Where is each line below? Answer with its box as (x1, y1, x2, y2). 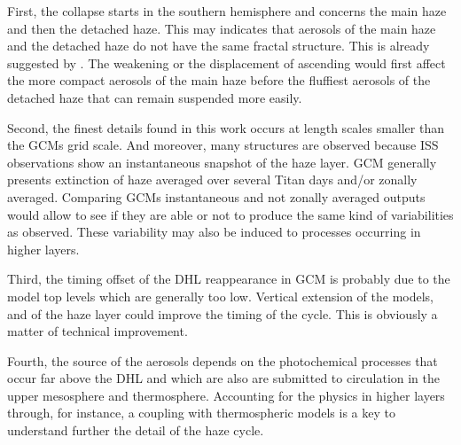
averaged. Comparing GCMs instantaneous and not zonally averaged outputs (7, 187, 426, 206)
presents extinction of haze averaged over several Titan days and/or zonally (7, 170, 418, 189)
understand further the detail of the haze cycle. (7, 421, 264, 440)
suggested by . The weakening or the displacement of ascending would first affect (7, 53, 446, 72)
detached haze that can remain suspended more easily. (7, 88, 302, 106)
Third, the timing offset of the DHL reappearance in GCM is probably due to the (7, 269, 450, 288)
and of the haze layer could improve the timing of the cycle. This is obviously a (7, 304, 438, 323)
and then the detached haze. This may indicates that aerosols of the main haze (7, 19, 436, 37)
